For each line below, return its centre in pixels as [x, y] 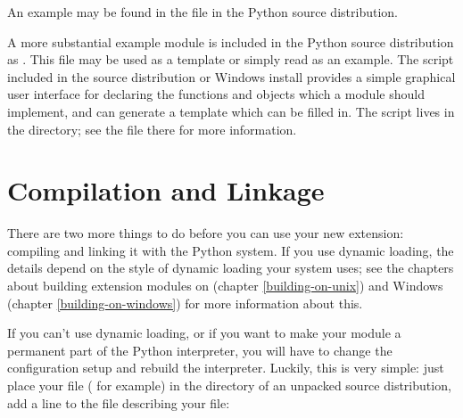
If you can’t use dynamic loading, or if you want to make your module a [204, 333]
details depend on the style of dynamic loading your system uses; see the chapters [231, 268]
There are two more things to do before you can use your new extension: [206, 233]
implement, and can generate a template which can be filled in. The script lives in [231, 111]
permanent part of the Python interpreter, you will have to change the [200, 350]
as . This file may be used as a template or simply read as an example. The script [231, 59]
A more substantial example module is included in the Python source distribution [231, 41]
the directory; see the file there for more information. [152, 129]
